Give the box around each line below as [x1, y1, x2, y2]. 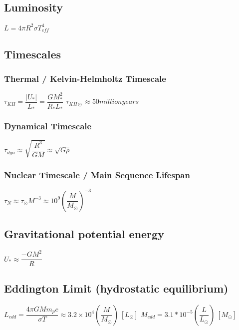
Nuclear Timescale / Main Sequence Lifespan [4, 168, 190, 181]
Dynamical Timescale [4, 120, 92, 132]
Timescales [4, 46, 61, 61]
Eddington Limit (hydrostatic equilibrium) [4, 280, 229, 296]
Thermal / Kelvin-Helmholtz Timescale [4, 72, 166, 84]
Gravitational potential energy [4, 226, 164, 242]
